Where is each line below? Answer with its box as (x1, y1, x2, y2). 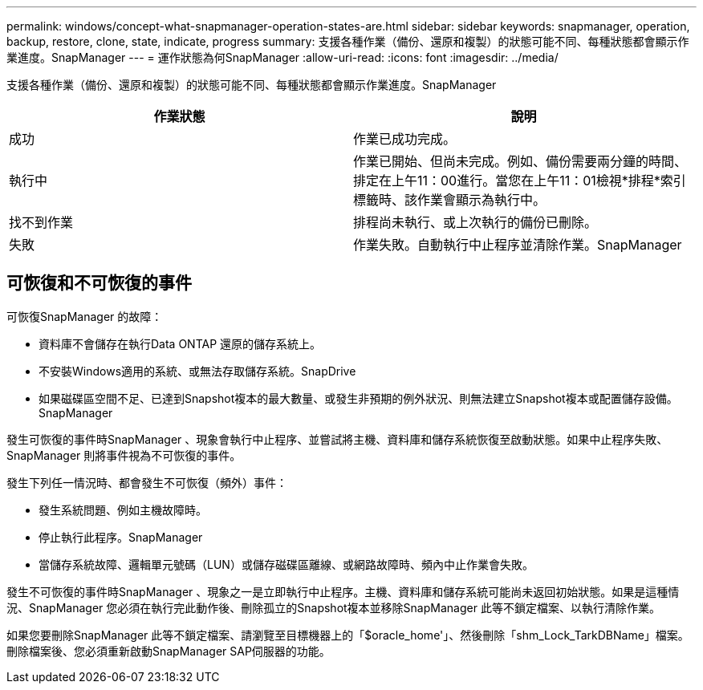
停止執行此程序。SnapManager (39, 530, 203, 544)
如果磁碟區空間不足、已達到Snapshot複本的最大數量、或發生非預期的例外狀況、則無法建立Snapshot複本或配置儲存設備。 (39, 391, 678, 405)
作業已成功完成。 (353, 131, 457, 147)
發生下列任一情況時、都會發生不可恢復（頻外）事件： (6, 475, 287, 489)
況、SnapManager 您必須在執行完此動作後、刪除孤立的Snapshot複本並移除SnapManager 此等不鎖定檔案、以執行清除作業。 (6, 600, 660, 615)
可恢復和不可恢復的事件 (6, 273, 192, 294)
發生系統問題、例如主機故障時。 (39, 502, 207, 517)
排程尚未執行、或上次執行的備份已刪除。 (353, 214, 598, 230)
